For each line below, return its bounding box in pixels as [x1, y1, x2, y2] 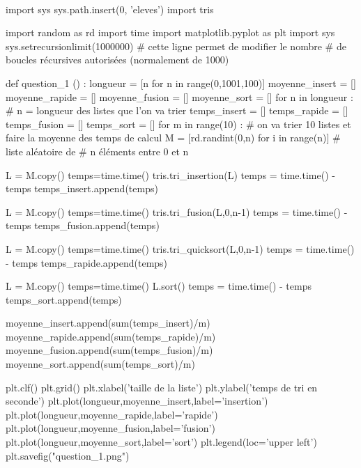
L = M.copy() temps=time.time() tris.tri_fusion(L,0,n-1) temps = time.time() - [6, 204, 348, 219]
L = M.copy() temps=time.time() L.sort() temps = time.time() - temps [6, 279, 312, 293]
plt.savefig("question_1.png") [6, 448, 130, 462]
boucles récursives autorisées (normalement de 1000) [6, 52, 229, 67]
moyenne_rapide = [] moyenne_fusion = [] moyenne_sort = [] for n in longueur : [6, 89, 353, 104]
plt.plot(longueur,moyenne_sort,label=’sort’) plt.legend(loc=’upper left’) [6, 435, 317, 449]
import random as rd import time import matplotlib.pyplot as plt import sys [6, 25, 335, 40]
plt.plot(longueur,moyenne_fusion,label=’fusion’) [6, 421, 215, 435]
